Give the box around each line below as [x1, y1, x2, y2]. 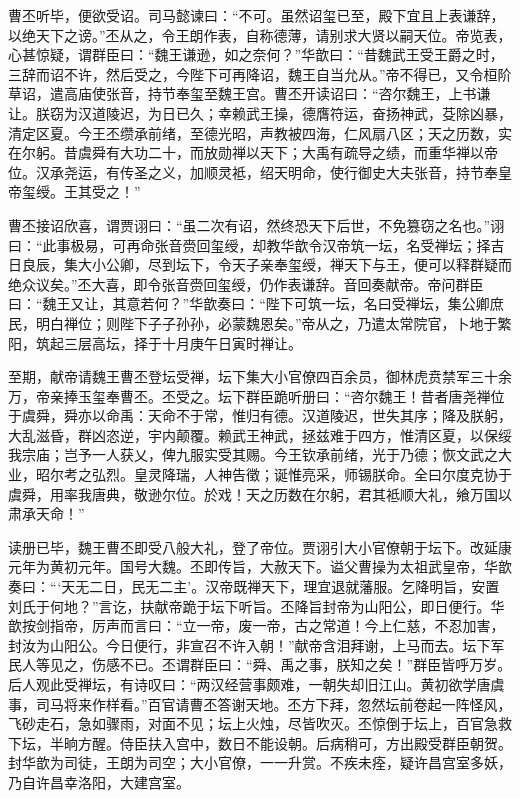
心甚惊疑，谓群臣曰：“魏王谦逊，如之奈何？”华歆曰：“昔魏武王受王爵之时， [8, 44, 504, 65]
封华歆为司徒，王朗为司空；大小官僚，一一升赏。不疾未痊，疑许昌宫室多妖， [8, 752, 512, 773]
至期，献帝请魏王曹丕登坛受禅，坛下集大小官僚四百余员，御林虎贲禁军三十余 [8, 366, 512, 387]
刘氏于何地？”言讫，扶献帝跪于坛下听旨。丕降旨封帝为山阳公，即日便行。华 [8, 595, 505, 616]
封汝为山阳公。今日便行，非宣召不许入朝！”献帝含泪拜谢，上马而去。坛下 [8, 634, 491, 655]
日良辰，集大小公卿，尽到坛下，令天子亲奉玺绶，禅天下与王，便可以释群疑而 [8, 254, 512, 275]
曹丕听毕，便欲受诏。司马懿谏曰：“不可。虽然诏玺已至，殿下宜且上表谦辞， [8, 5, 505, 25]
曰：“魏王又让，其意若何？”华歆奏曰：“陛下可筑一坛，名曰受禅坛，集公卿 [8, 293, 490, 314]
